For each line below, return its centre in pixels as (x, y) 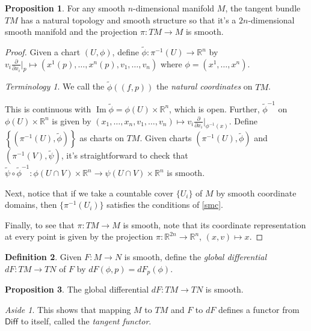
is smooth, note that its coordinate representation (214, 224)
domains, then (31, 205)
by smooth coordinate (256, 193)
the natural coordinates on (205, 86)
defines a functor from (259, 309)
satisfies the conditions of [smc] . (165, 205)
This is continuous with (48, 108)
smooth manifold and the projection (71, 32)
